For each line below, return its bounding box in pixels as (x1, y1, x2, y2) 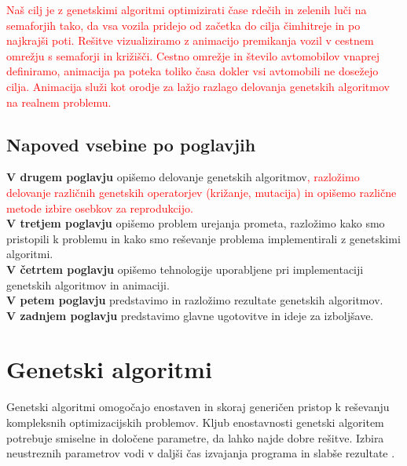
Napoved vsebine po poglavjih (6, 132, 256, 156)
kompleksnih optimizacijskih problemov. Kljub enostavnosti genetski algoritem (6, 414, 384, 431)
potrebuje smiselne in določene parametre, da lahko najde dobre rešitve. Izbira (6, 429, 384, 446)
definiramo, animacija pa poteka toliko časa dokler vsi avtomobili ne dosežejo (6, 63, 379, 79)
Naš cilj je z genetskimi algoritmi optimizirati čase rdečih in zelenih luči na (6, 2, 367, 17)
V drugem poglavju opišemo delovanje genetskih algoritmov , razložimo (6, 169, 360, 185)
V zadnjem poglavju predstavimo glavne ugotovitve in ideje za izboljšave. (6, 307, 374, 323)
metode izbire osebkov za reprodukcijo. (6, 199, 193, 216)
